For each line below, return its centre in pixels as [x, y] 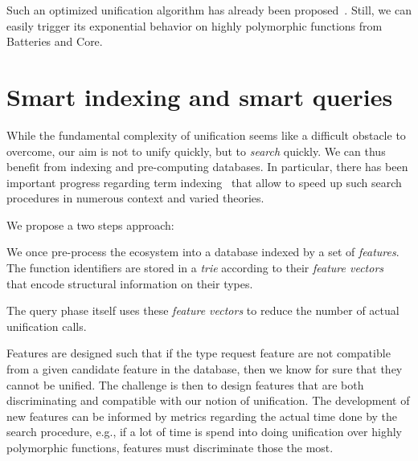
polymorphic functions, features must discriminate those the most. [170, 447]
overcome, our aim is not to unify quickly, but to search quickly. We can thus [196, 151]
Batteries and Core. [55, 41]
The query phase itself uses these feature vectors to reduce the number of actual [203, 310]
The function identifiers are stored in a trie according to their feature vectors [195, 268]
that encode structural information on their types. [130, 283]
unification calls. [47, 326]
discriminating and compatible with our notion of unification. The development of [208, 400]
